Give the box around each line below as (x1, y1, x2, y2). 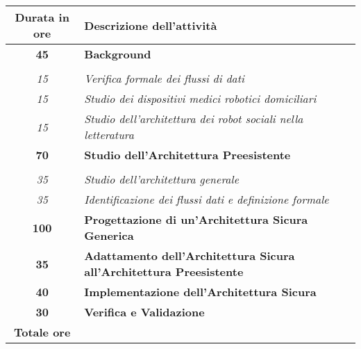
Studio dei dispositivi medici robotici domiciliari (84, 90, 317, 106)
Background (84, 46, 151, 62)
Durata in (15, 9, 69, 25)
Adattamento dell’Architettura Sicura (84, 247, 295, 263)
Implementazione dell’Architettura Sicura (84, 284, 317, 300)
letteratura (84, 127, 134, 143)
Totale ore (13, 324, 71, 340)
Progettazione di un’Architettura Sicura (84, 211, 308, 227)
